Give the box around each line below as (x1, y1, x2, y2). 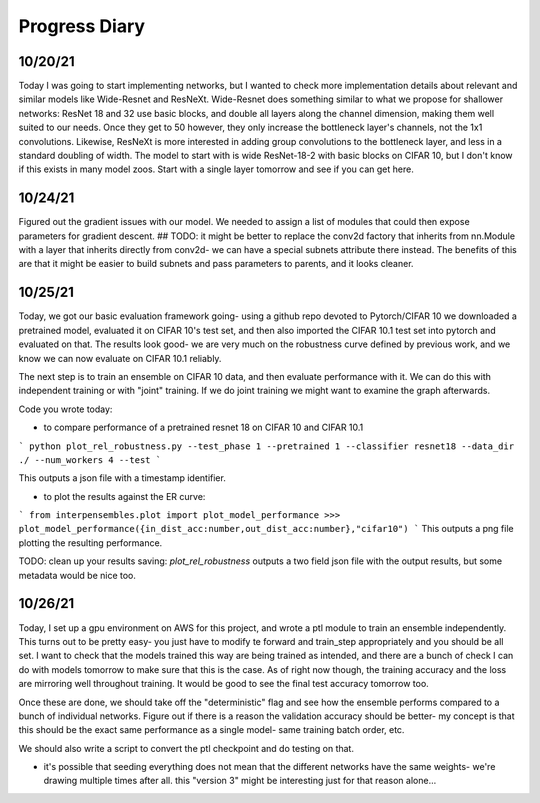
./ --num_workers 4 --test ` (18, 454, 162, 465)
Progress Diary (18, 15, 145, 37)
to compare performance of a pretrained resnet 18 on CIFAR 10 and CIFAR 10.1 (43, 421, 364, 434)
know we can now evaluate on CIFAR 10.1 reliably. (18, 352, 222, 364)
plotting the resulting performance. (18, 536, 163, 549)
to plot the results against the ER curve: (43, 490, 206, 502)
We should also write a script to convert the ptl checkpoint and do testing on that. (18, 742, 355, 754)
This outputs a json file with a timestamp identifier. (18, 472, 227, 484)
